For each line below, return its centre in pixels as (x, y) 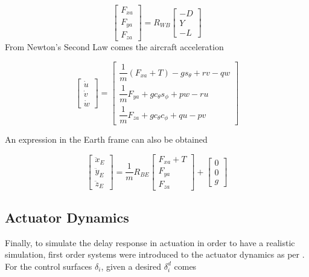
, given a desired (131, 266)
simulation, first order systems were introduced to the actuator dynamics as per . (155, 254)
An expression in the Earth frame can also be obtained (106, 139)
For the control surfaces (49, 266)
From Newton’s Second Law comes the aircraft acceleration (114, 47)
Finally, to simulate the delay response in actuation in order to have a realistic (150, 242)
